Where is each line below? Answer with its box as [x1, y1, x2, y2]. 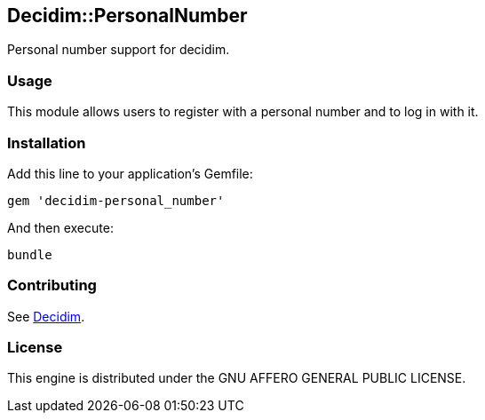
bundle [7, 247, 52, 262]
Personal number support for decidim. [7, 42, 230, 58]
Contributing [7, 276, 97, 295]
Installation [7, 133, 86, 152]
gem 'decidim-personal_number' [7, 193, 225, 208]
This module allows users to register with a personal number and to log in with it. [7, 104, 479, 120]
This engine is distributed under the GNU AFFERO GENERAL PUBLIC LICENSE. [7, 370, 466, 386]
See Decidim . [7, 308, 85, 324]
